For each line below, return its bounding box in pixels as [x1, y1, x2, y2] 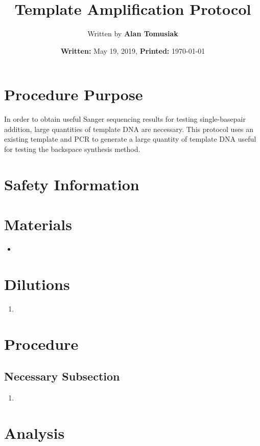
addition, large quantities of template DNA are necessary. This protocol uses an [4, 123, 254, 134]
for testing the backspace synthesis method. [4, 144, 140, 154]
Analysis [4, 422, 65, 443]
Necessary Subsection [4, 368, 120, 384]
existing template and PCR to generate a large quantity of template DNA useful [4, 133, 256, 144]
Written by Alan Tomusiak [87, 28, 178, 39]
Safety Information [4, 173, 139, 194]
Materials [4, 214, 73, 235]
